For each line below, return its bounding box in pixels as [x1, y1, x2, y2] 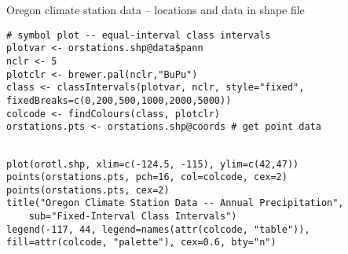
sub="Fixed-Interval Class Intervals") [28, 211, 237, 223]
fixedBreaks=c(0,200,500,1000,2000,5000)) [6, 94, 232, 106]
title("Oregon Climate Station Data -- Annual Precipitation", [6, 197, 344, 209]
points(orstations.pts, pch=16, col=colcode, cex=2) [6, 171, 288, 183]
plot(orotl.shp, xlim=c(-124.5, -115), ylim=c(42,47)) [6, 158, 299, 170]
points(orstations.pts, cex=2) [6, 184, 170, 196]
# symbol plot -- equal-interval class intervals [6, 29, 271, 41]
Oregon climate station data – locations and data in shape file [6, 2, 305, 17]
